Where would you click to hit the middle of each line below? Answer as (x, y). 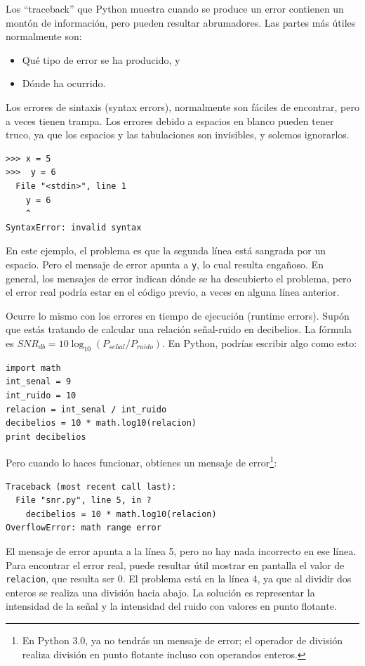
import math (33, 368)
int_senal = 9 (39, 382)
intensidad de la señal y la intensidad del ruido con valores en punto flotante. (171, 606)
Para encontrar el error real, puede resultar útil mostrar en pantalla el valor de (175, 564)
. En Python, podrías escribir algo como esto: (259, 342)
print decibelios (46, 437)
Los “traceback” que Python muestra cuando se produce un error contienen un (175, 8)
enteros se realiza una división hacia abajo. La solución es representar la (160, 592)
